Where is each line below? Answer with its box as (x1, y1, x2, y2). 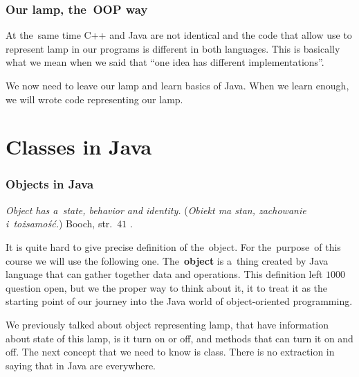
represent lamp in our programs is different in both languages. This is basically (6, 41, 340, 55)
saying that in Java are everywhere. (6, 358, 156, 372)
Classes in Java (6, 132, 152, 161)
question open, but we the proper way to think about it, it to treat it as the (6, 280, 328, 295)
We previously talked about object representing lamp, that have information (6, 317, 329, 331)
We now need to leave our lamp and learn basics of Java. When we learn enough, (6, 78, 349, 92)
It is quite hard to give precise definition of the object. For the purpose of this (6, 239, 341, 254)
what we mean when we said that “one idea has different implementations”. (6, 55, 324, 69)
